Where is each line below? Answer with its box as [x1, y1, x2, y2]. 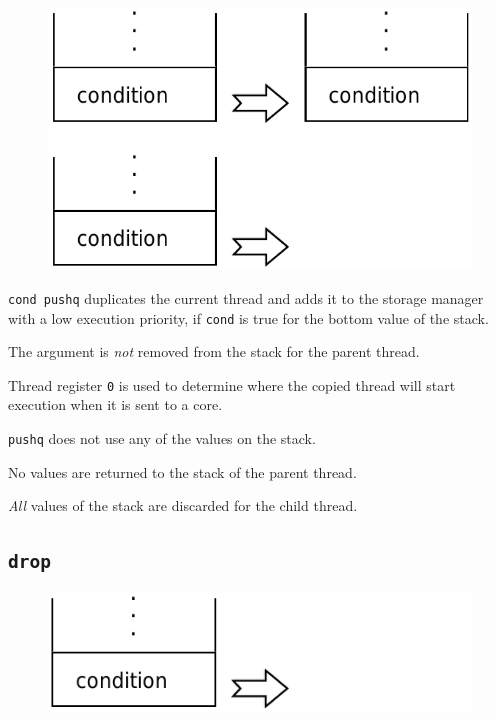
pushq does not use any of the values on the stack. [8, 428, 316, 449]
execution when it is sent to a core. [8, 394, 223, 415]
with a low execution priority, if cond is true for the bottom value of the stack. [8, 307, 489, 328]
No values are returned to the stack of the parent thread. [8, 461, 357, 482]
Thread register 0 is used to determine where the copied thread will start [8, 374, 456, 395]
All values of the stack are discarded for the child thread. [8, 495, 358, 516]
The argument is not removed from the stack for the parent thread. [8, 341, 420, 362]
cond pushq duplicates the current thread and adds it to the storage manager [8, 287, 484, 308]
